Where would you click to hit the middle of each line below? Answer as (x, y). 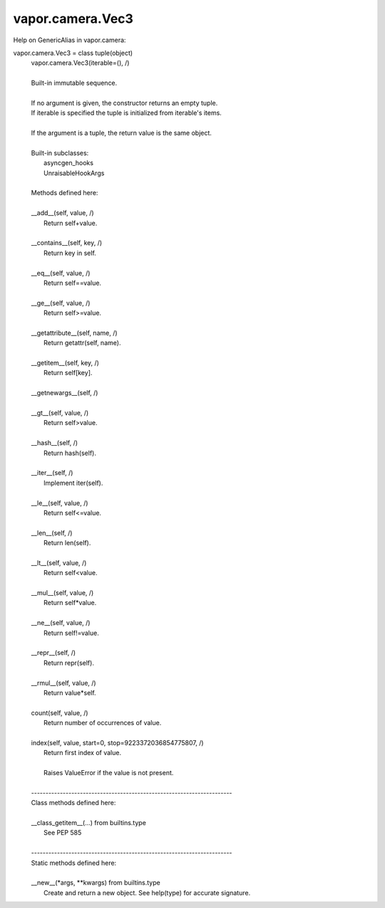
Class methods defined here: (73, 803)
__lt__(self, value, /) (59, 563)
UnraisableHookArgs (74, 173)
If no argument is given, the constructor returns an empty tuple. (124, 103)
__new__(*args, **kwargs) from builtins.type (96, 883)
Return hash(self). (70, 453)
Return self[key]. (68, 373)
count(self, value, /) (60, 713)
